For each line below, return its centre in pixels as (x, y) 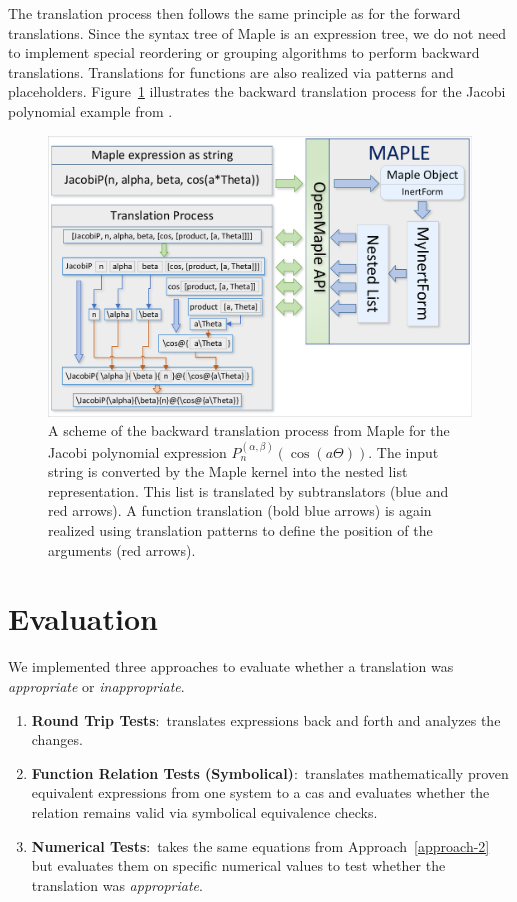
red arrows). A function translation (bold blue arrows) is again (240, 510)
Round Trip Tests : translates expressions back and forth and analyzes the (266, 719)
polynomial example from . (90, 110)
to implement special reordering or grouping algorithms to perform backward (244, 52)
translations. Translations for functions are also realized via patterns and (231, 71)
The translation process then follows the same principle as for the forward (234, 13)
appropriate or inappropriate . (96, 685)
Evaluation (83, 618)
